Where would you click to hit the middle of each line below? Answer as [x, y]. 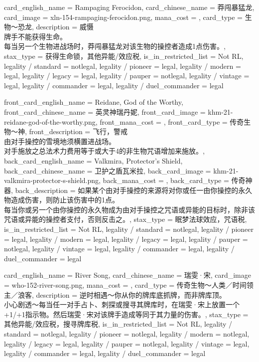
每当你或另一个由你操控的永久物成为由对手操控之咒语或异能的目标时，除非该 [129, 209]
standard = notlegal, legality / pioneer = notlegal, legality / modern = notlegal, [127, 334]
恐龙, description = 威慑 [56, 27]
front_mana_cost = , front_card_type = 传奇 [172, 121]
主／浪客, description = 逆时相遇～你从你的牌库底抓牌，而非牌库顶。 [115, 294]
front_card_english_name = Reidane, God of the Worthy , [94, 102]
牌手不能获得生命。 [35, 36]
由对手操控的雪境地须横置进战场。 [60, 141]
